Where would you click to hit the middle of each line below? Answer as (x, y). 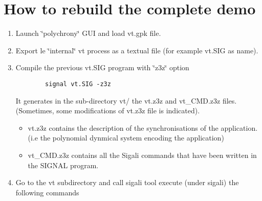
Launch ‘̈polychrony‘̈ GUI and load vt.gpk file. (88, 33)
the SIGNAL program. (63, 165)
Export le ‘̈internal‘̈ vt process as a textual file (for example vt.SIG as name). (137, 50)
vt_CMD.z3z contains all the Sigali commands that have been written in (142, 155)
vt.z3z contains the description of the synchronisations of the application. (143, 127)
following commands (47, 192)
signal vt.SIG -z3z (78, 84)
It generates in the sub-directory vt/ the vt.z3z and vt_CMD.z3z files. (126, 100)
